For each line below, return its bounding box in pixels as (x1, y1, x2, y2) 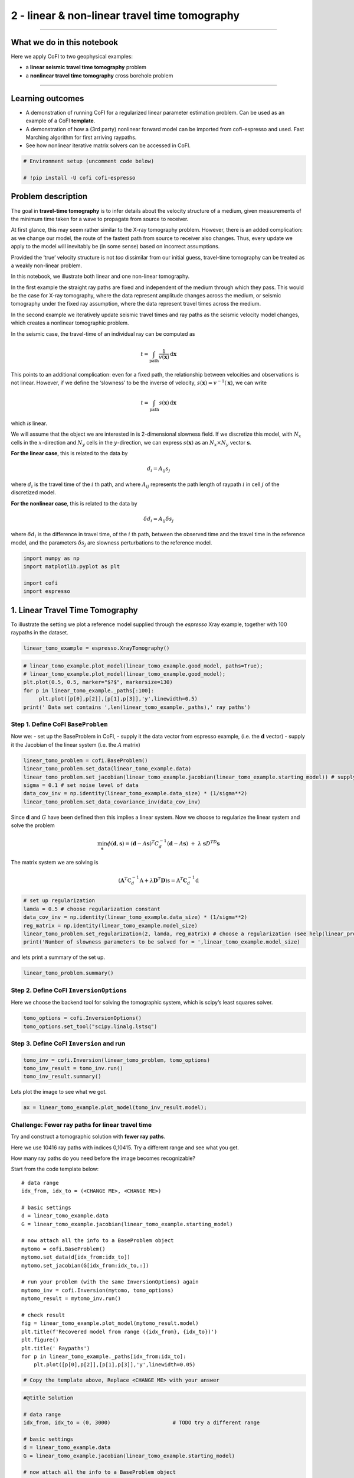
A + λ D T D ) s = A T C (139, 876, 188, 884)
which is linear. (11, 420, 47, 427)
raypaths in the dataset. (11, 629, 69, 636)
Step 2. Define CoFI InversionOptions (11, 986, 127, 994)
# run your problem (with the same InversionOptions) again (21, 1279, 199, 1285)
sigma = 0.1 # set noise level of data (23, 782, 139, 789)
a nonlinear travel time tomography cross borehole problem (25, 72, 173, 79)
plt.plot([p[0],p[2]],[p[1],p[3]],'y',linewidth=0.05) (33, 1362, 196, 1368)
